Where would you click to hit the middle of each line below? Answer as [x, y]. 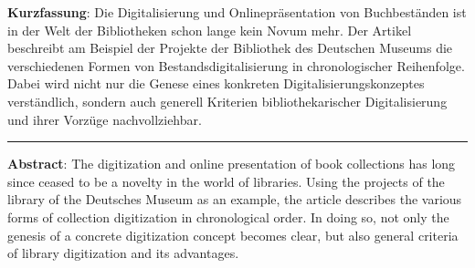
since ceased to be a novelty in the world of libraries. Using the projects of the [226, 181]
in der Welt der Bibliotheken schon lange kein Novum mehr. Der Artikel [210, 30]
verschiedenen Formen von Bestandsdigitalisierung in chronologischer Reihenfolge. [236, 65]
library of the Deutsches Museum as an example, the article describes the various [235, 199]
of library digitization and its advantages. [123, 253]
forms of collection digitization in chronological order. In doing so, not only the [228, 216]
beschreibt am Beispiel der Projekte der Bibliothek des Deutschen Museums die [230, 48]
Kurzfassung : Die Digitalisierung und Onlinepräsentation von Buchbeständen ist [237, 12]
